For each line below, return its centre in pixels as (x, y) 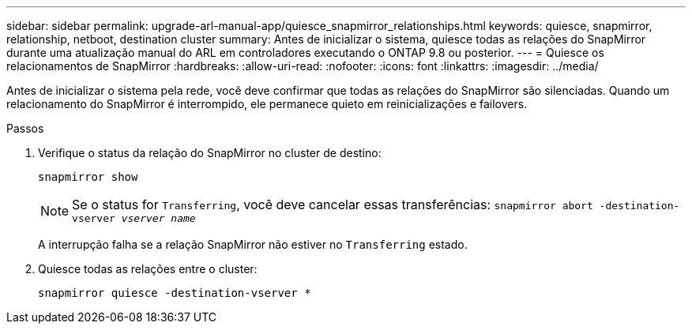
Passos (25, 128)
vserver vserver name (134, 218)
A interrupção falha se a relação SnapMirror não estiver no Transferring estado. (253, 244)
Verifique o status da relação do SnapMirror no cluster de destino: (210, 153)
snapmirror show (88, 177)
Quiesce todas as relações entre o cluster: (148, 269)
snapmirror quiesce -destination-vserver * (175, 293)
